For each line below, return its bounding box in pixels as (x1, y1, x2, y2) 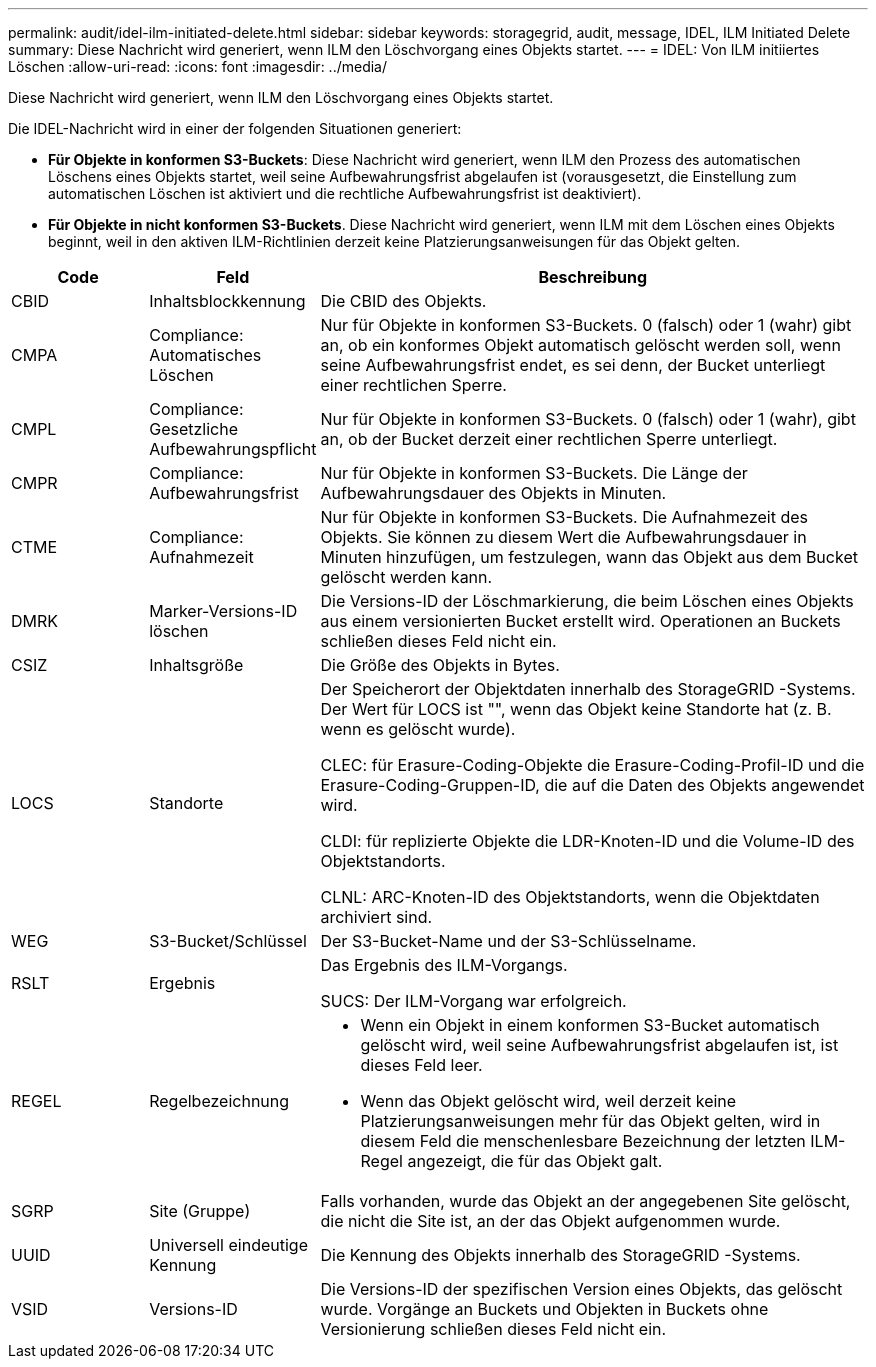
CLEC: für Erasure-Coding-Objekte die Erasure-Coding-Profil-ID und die (320, 755, 865, 775)
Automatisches (149, 345, 262, 365)
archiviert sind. (320, 907, 433, 927)
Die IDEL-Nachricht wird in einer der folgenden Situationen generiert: (8, 120, 462, 137)
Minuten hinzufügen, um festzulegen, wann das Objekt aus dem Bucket (320, 547, 858, 567)
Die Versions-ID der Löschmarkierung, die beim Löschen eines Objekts (320, 591, 854, 611)
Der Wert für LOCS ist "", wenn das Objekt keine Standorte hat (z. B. (320, 699, 832, 719)
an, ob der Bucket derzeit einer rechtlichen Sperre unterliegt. (320, 429, 778, 449)
